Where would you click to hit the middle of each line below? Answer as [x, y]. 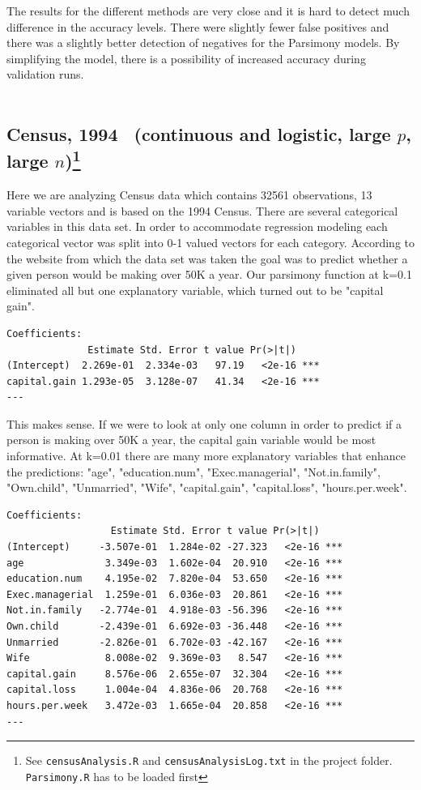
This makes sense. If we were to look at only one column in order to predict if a [204, 423]
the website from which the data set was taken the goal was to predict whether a [207, 258]
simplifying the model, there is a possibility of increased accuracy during [186, 58]
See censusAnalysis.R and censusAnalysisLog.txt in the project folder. [209, 760]
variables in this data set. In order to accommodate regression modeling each [197, 226]
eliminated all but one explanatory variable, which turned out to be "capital [195, 290]
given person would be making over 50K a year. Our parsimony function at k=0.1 [209, 274]
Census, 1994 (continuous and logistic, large [199, 133]
